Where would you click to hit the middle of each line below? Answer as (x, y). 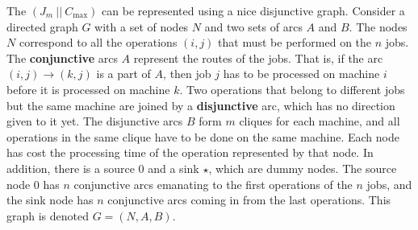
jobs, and (389, 184)
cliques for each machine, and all (320, 121)
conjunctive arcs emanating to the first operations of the (213, 184)
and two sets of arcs (253, 26)
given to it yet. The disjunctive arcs (95, 121)
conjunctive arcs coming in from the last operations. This (249, 200)
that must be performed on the (295, 42)
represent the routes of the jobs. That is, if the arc (258, 57)
